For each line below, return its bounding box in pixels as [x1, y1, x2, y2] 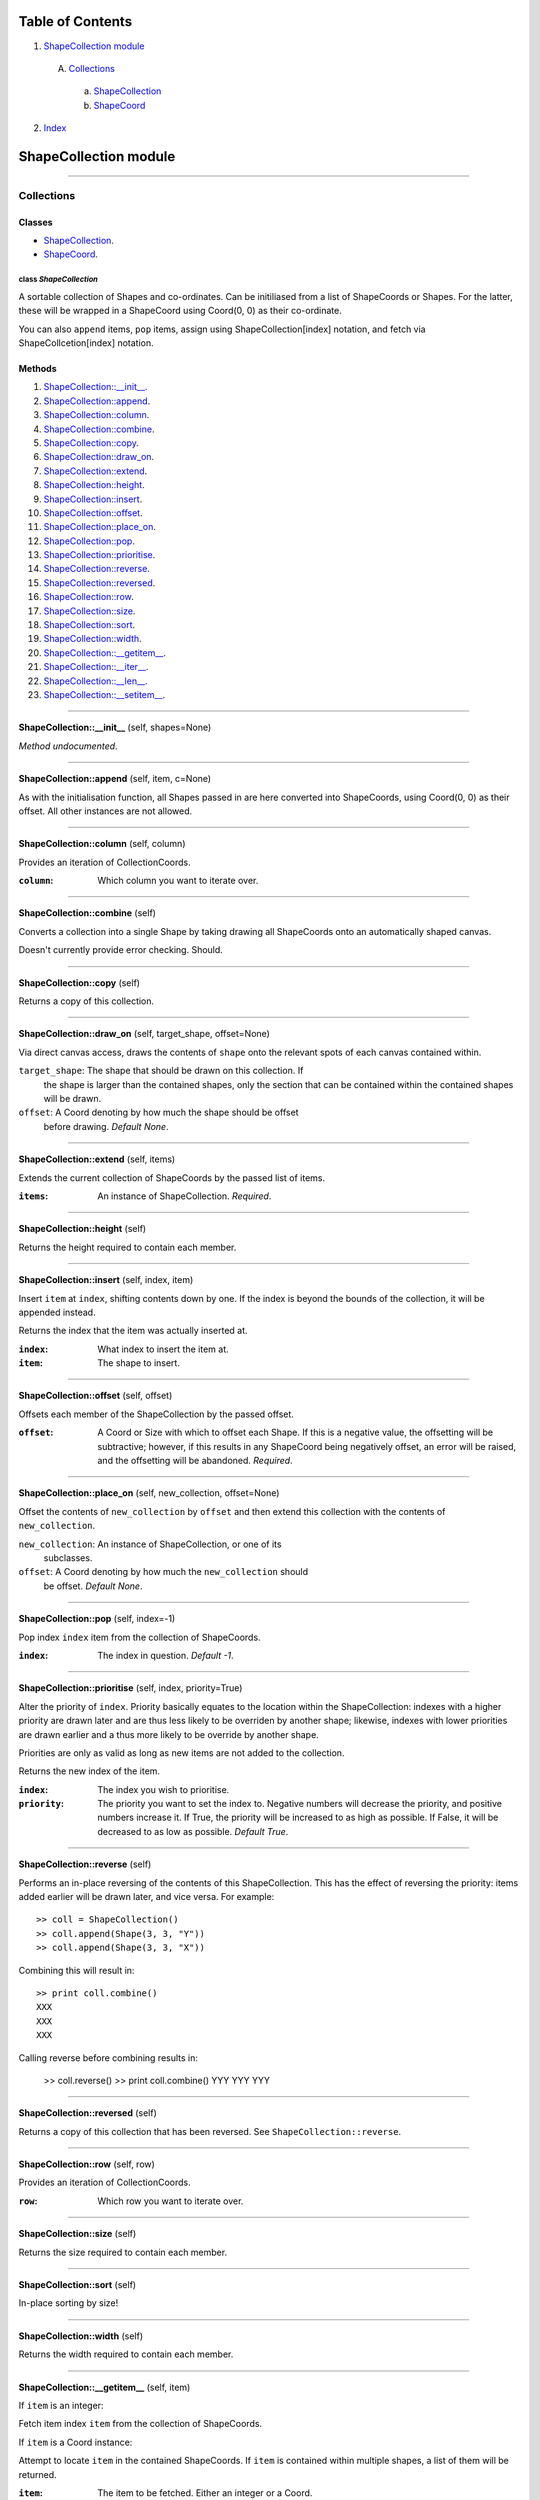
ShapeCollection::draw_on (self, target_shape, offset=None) [18, 1028, 270, 1040]
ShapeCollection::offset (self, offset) [18, 1390, 173, 1402]
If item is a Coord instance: [18, 2436, 133, 2448]
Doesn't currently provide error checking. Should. [18, 944, 224, 956]
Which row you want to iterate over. [97, 2195, 244, 2207]
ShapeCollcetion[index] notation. [18, 336, 154, 349]
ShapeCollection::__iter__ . [43, 661, 149, 673]
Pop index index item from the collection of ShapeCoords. [18, 1631, 261, 1643]
